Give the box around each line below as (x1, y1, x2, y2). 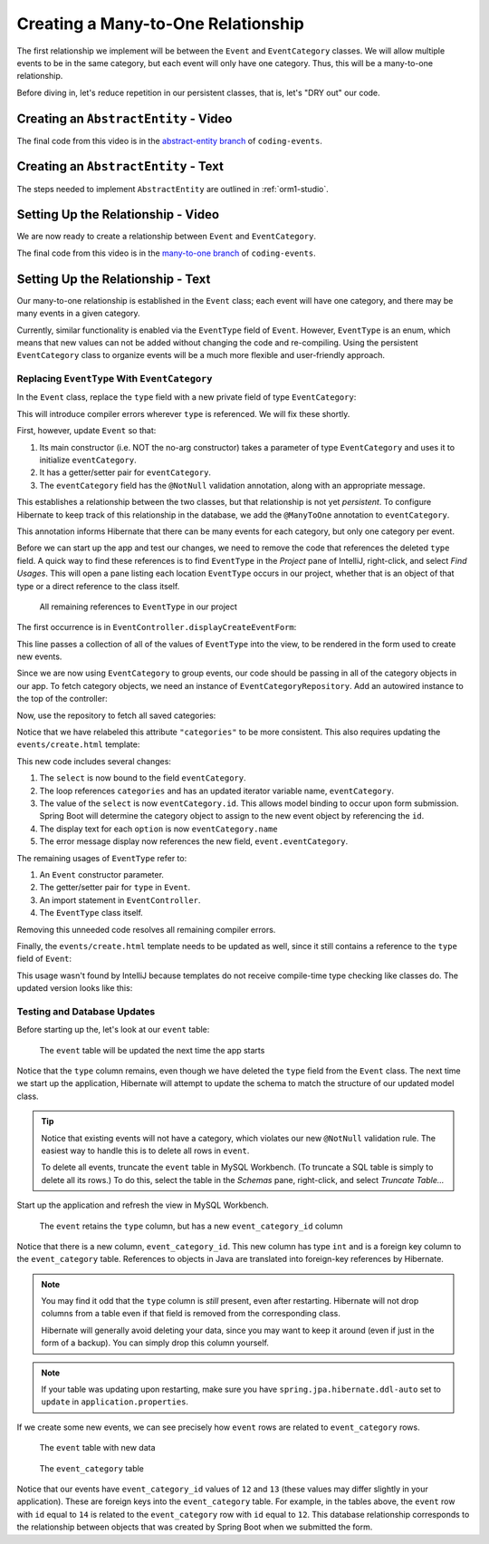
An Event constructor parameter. (39, 869, 165, 879)
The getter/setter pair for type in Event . (39, 882, 191, 893)
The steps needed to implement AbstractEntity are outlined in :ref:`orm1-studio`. (16, 183, 330, 194)
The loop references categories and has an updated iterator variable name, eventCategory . (39, 785, 394, 796)
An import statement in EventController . (39, 894, 201, 906)
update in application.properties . (41, 1396, 189, 1407)
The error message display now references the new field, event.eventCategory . (39, 836, 349, 847)
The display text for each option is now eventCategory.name (39, 823, 278, 834)
